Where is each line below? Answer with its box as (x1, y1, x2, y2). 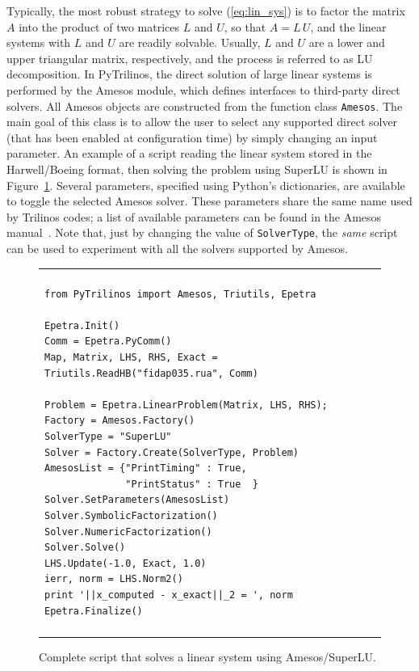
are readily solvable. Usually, (119, 34, 261, 51)
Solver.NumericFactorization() (44, 525, 212, 538)
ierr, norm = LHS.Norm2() (44, 573, 183, 585)
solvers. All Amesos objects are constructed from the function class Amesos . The (6, 97, 403, 114)
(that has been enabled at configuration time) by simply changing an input (6, 129, 378, 146)
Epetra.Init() (44, 319, 120, 331)
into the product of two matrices (19, 18, 180, 35)
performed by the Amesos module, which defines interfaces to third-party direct (6, 81, 400, 98)
